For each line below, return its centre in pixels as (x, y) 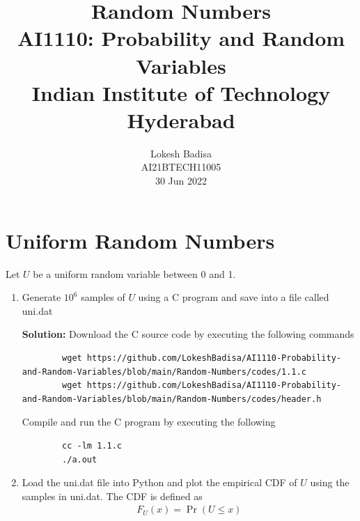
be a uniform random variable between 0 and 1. (134, 273)
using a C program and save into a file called (234, 297)
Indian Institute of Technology (181, 92)
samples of (103, 297)
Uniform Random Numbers (140, 240)
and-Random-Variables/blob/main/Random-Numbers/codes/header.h (172, 399)
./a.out (80, 459)
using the (330, 482)
